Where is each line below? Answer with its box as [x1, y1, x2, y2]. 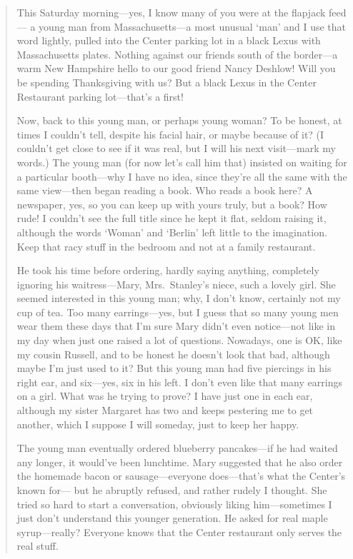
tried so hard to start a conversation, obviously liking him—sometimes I [16, 496, 332, 511]
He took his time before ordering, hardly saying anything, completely [16, 263, 319, 278]
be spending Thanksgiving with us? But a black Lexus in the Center [16, 74, 317, 89]
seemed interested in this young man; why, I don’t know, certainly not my [16, 291, 341, 306]
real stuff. [16, 538, 59, 553]
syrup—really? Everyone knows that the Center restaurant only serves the [16, 524, 342, 539]
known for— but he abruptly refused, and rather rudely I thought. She [16, 483, 327, 497]
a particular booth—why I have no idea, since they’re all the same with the [16, 168, 347, 183]
